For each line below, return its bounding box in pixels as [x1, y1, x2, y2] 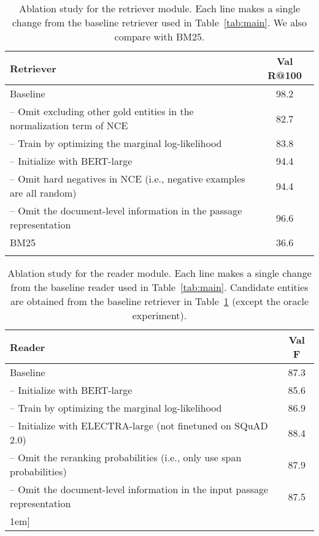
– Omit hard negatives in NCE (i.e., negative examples [10, 172, 245, 186]
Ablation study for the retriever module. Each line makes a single [18, 1, 300, 15]
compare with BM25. [114, 29, 205, 43]
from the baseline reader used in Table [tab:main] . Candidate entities [10, 280, 309, 294]
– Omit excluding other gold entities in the [10, 104, 194, 118]
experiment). [132, 308, 187, 322]
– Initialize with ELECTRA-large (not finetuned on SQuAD [10, 418, 268, 432]
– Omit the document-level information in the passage [10, 203, 242, 217]
